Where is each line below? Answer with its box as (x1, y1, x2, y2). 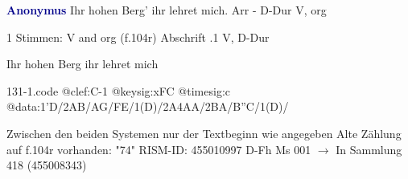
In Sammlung (336, 140, 402, 157)
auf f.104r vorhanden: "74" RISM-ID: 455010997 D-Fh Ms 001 (6, 140, 311, 157)
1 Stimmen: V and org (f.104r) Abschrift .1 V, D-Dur (6, 28, 270, 45)
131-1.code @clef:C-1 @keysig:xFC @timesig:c (6, 82, 230, 99)
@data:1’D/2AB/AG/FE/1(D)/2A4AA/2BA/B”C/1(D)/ (6, 98, 289, 115)
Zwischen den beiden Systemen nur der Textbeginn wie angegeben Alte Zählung (6, 124, 402, 141)
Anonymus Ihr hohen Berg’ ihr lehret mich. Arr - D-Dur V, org (6, 2, 327, 18)
